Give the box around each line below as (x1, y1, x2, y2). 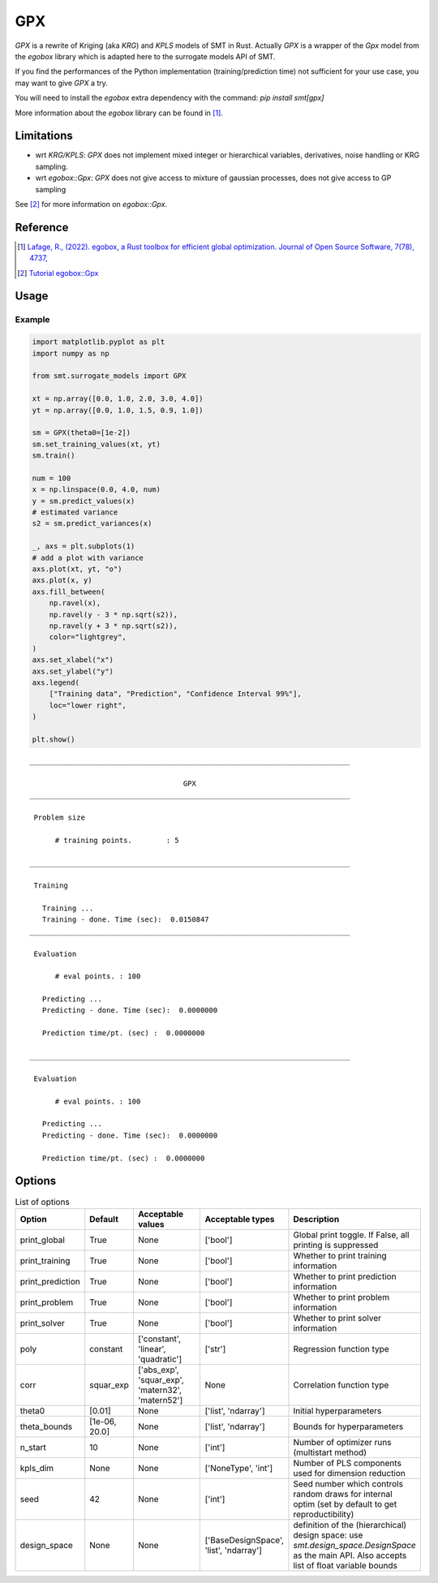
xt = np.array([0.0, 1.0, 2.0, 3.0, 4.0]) (32, 394, 204, 403)
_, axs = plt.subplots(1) (32, 542, 135, 551)
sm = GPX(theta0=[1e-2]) (32, 428, 131, 437)
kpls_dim (19, 1462, 54, 1473)
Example (15, 314, 50, 325)
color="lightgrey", (49, 633, 127, 642)
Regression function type (293, 1343, 389, 1354)
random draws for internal (293, 1488, 393, 1499)
